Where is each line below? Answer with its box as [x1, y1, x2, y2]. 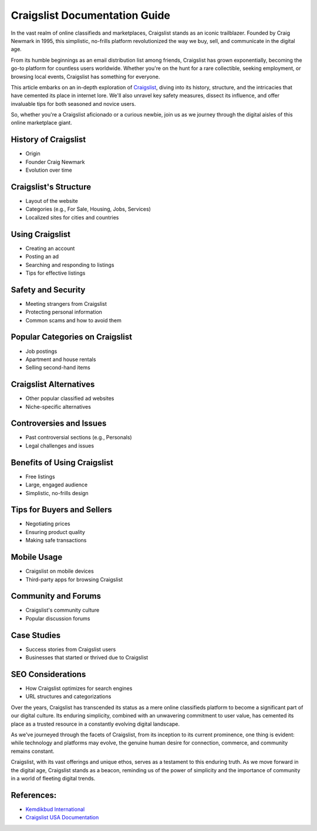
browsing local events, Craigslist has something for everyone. [11, 73, 160, 80]
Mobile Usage [11, 552, 63, 562]
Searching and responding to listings [25, 261, 114, 268]
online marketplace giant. [11, 119, 73, 126]
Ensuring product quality [25, 528, 85, 535]
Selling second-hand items [25, 364, 90, 371]
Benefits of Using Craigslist [11, 458, 114, 468]
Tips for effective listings [25, 269, 86, 276]
